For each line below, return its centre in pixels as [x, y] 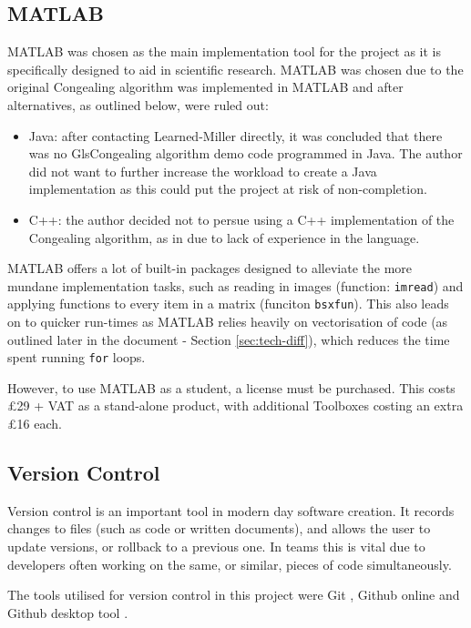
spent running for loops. [77, 357]
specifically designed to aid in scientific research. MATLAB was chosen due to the [235, 69]
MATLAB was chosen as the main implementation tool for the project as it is [225, 51]
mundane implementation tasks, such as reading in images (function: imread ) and [235, 285]
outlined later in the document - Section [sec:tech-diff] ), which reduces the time [229, 339]
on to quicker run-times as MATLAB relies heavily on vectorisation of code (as [228, 322]
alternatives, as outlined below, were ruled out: [138, 104]
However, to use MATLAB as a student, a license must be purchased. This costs [231, 387]
